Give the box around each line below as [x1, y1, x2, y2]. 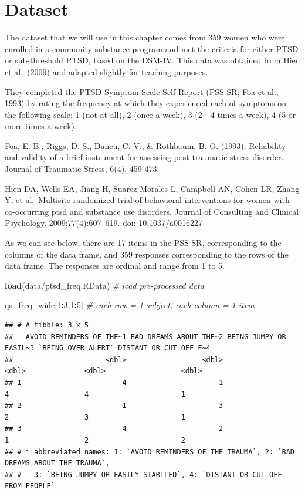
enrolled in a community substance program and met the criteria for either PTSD [5, 42, 299, 55]
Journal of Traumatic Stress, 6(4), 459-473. [5, 163, 160, 175]
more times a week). [5, 120, 77, 132]
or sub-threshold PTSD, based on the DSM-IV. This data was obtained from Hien [5, 54, 300, 66]
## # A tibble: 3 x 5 [5, 321, 89, 329]
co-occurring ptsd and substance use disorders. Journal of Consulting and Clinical [5, 205, 299, 217]
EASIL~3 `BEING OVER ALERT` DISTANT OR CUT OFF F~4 [5, 344, 211, 353]
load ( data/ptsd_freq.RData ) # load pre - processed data [5, 279, 204, 291]
